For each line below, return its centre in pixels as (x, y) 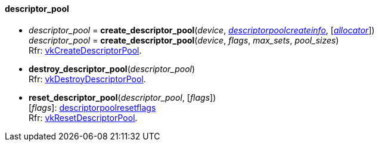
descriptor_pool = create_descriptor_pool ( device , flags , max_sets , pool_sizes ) (184, 40)
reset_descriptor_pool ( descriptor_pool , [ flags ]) (122, 97)
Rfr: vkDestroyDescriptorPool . (87, 79)
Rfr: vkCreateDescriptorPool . (85, 50)
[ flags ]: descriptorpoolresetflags (92, 107)
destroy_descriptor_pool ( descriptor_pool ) (112, 69)
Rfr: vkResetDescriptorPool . (83, 117)
